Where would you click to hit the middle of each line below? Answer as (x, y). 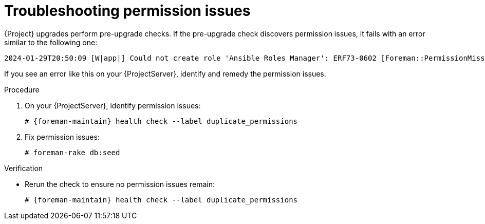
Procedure (22, 89)
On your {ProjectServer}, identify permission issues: (113, 105)
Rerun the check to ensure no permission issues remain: (120, 184)
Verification (24, 168)
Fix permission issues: (62, 137)
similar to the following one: (51, 42)
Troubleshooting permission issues (127, 11)
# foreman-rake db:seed (72, 152)
